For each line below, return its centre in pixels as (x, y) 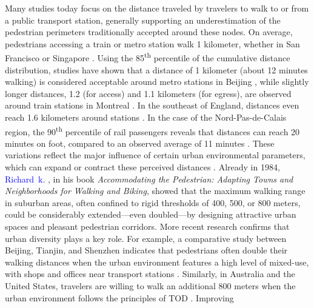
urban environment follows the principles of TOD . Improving (119, 297)
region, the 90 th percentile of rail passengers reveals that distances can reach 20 (152, 130)
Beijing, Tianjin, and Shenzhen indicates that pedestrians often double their (146, 250)
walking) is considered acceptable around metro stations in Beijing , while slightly (157, 82)
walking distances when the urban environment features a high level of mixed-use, (157, 262)
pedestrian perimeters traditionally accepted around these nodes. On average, (149, 32)
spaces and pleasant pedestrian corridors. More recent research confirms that (147, 226)
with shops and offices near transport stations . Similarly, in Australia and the (150, 274)
